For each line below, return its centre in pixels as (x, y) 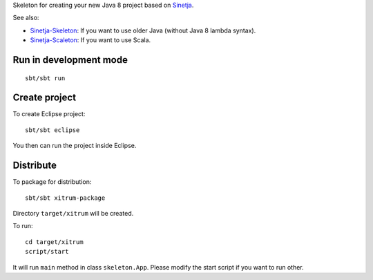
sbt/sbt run (45, 78)
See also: (26, 18)
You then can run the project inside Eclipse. (75, 146)
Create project (44, 98)
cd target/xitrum (54, 242)
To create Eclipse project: (49, 114)
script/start (47, 252)
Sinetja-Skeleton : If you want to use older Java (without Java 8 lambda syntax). (143, 30)
